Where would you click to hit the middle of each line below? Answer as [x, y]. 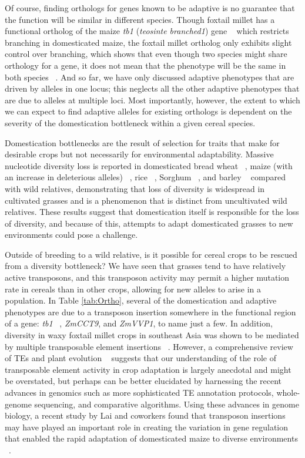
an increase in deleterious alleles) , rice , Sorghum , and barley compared [145, 177]
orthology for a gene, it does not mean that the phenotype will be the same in [145, 65]
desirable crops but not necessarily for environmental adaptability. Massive [139, 154]
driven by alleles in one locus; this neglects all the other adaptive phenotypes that [152, 88]
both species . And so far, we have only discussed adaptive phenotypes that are [150, 77]
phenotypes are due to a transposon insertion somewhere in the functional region [150, 311]
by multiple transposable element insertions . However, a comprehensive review [149, 346]
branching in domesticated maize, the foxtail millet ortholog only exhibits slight [148, 42]
